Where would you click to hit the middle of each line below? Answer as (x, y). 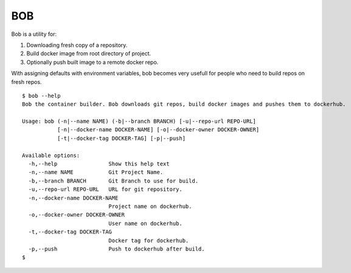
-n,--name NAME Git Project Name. (96, 172)
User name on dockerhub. (145, 223)
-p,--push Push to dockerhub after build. (116, 249)
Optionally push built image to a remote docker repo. (92, 62)
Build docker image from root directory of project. (89, 54)
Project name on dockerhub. (150, 206)
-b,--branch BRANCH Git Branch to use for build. (113, 181)
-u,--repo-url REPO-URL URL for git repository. (105, 189)
